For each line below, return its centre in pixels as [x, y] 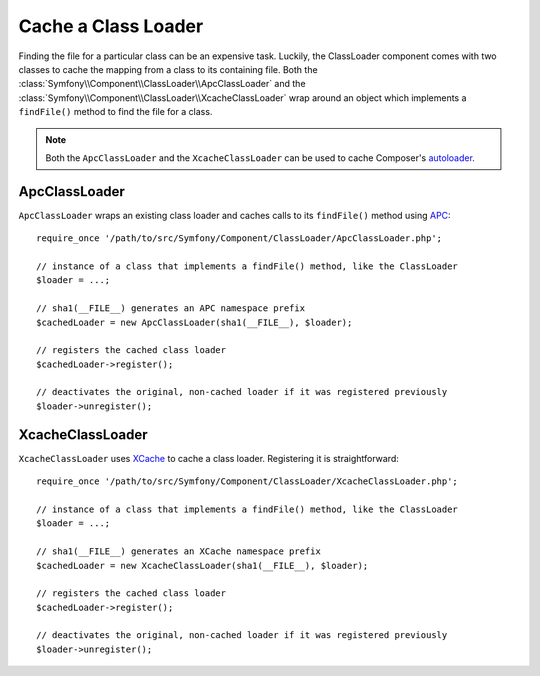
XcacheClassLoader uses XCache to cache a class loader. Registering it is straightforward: [209, 458]
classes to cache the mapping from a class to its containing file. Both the [168, 69]
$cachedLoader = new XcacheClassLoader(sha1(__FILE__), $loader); [202, 565]
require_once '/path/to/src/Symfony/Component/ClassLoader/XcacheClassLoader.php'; [247, 481]
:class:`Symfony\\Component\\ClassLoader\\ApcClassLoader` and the [162, 84]
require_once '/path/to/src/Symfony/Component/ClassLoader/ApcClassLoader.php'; [239, 238]
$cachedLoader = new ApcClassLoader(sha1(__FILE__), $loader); [194, 322]
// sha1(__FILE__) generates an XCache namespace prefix [179, 551]
